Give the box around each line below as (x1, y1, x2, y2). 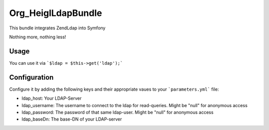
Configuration (9, 73, 54, 82)
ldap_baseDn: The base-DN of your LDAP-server (21, 116, 122, 122)
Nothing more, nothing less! (9, 34, 66, 40)
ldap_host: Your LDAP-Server (21, 95, 82, 102)
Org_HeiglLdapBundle (9, 7, 102, 18)
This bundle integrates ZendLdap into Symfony (9, 25, 106, 31)
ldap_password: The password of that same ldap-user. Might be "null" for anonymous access (21, 109, 214, 115)
